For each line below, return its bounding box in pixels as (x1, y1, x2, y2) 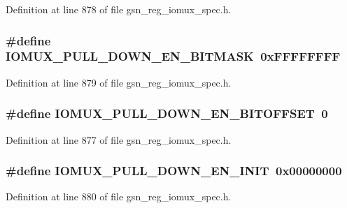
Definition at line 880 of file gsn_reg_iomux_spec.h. (6, 189, 232, 204)
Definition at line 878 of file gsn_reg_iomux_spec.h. (6, 2, 232, 16)
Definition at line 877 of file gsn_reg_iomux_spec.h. (6, 132, 232, 147)
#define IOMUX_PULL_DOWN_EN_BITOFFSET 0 (6, 105, 328, 122)
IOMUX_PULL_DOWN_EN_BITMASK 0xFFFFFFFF (6, 47, 341, 65)
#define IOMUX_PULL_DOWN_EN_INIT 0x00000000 (6, 162, 342, 179)
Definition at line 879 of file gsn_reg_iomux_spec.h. (6, 75, 232, 89)
